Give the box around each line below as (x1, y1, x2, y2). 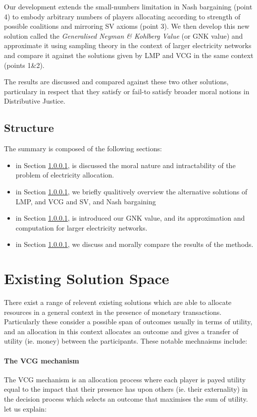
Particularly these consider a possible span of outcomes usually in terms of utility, (4, 316, 253, 327)
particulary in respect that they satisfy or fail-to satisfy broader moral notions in (4, 86, 250, 96)
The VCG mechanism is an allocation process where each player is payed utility (4, 374, 246, 384)
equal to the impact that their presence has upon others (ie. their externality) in (4, 384, 248, 394)
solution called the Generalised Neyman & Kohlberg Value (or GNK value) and (4, 30, 243, 41)
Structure (4, 120, 54, 135)
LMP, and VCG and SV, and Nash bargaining (15, 196, 156, 206)
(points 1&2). (4, 60, 45, 70)
